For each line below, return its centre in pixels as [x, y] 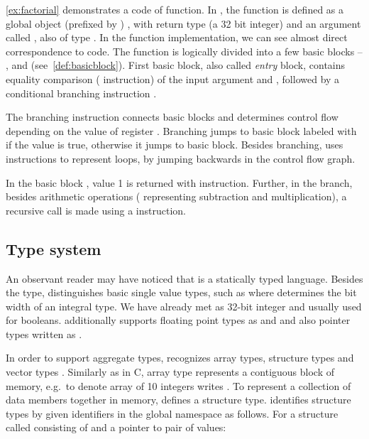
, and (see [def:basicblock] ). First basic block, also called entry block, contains [176, 65]
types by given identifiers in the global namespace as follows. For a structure [172, 413]
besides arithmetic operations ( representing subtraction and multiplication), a [176, 196]
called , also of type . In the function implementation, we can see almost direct [177, 37]
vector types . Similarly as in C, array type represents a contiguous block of [170, 372]
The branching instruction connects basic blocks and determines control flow [172, 117]
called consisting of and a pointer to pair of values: [116, 427]
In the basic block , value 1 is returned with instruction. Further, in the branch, [179, 182]
